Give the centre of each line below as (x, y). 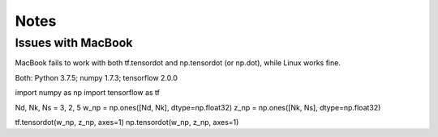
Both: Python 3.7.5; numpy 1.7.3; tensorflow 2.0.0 (97, 77)
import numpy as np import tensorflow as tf (88, 93)
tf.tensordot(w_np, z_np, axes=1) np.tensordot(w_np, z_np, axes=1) (127, 122)
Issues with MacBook (74, 43)
